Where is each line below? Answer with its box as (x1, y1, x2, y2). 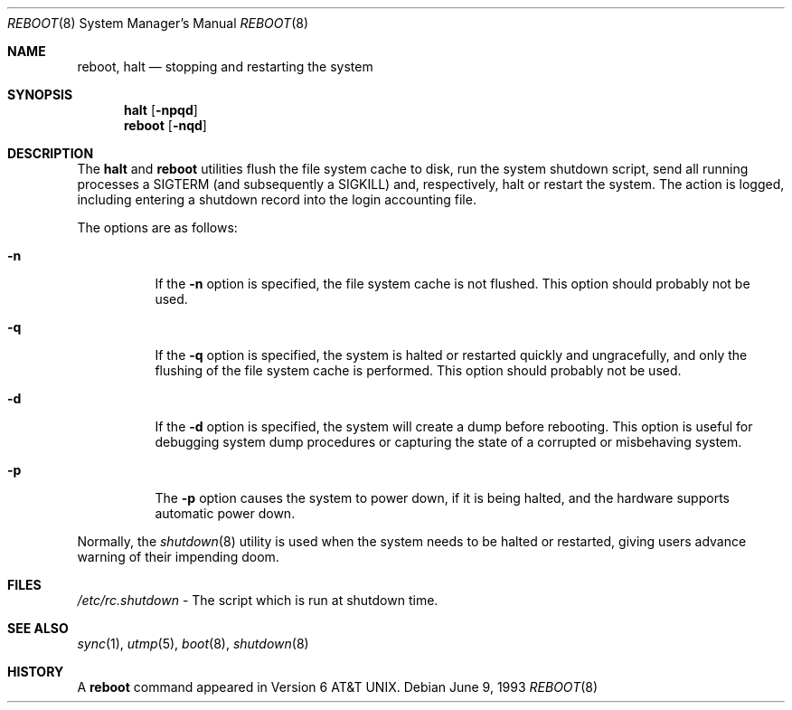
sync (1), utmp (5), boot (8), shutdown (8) (77, 636, 309, 651)
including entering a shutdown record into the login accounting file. (77, 192, 476, 207)
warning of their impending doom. (77, 549, 279, 564)
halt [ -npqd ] (124, 102, 198, 118)
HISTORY (7, 664, 64, 679)
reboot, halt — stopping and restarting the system (77, 59, 373, 74)
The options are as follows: (77, 220, 238, 235)
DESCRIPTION (7, 146, 94, 161)
